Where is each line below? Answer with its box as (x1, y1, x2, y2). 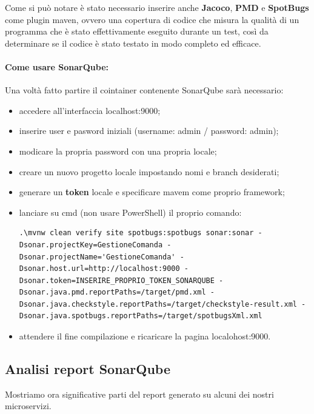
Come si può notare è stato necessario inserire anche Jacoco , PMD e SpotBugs (5, 1, 309, 13)
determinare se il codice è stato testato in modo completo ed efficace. (5, 36, 261, 49)
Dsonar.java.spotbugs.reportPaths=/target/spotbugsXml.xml (19, 312, 262, 321)
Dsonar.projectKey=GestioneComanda (19, 240, 163, 249)
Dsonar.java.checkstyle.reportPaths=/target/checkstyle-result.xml (19, 299, 297, 309)
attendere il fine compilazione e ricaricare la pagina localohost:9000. (19, 330, 271, 342)
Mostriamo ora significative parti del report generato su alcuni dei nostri (5, 387, 274, 400)
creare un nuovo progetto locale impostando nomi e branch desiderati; (19, 165, 279, 178)
